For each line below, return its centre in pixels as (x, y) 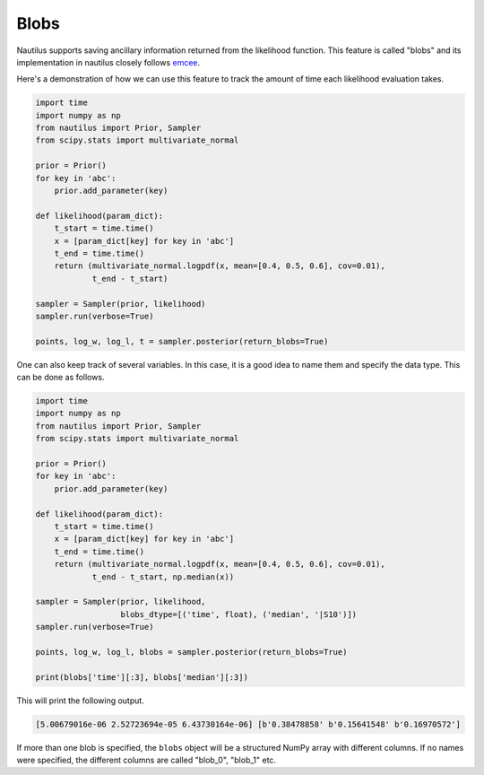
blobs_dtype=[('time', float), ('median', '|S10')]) (239, 614)
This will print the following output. (81, 701)
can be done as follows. (60, 378)
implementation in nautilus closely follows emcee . (108, 62)
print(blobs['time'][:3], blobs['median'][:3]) (142, 677)
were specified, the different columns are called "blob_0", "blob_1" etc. (147, 760)
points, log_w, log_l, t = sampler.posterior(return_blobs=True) (182, 341)
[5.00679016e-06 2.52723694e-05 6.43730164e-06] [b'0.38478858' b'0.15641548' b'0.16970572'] (248, 724)
